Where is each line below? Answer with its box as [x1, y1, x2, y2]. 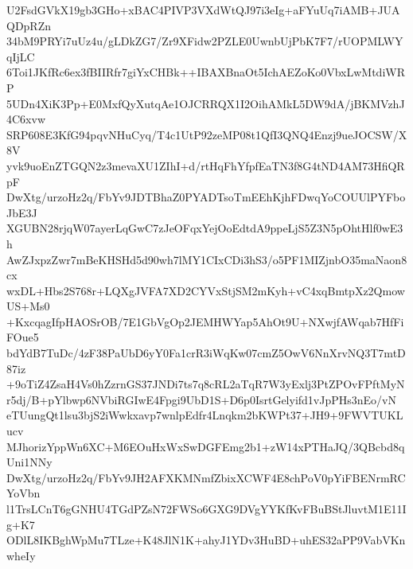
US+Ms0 [6, 298, 50, 314]
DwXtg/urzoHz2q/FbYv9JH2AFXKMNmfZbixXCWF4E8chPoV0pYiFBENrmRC [6, 469, 406, 485]
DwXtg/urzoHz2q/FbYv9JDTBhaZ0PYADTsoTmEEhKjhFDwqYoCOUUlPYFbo [6, 189, 406, 205]
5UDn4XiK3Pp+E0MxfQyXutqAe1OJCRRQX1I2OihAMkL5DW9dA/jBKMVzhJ [6, 95, 405, 111]
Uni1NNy [6, 454, 53, 470]
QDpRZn [6, 17, 52, 33]
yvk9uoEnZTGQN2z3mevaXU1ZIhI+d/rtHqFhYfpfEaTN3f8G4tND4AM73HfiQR [6, 157, 405, 173]
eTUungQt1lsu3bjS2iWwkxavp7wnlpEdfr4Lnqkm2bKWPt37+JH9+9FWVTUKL [6, 407, 403, 423]
